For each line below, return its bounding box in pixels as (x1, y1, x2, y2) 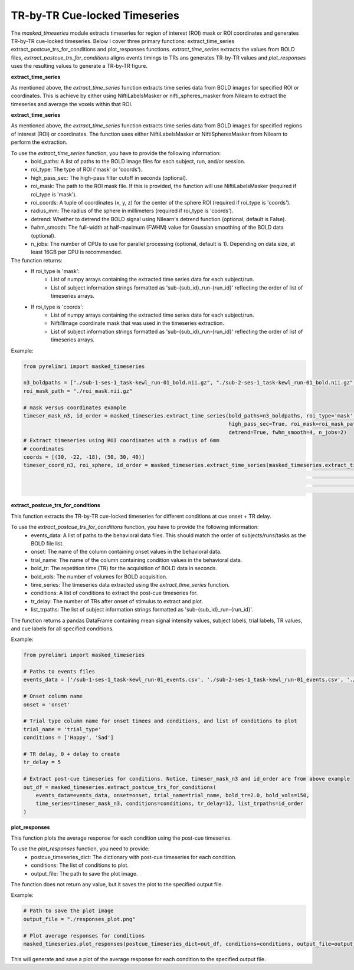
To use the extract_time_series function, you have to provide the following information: (11, 149, 221, 156)
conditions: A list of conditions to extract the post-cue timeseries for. (31, 590, 198, 597)
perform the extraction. (11, 139, 68, 146)
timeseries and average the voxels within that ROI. (11, 100, 133, 107)
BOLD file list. (31, 540, 64, 547)
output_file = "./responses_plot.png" (23, 916, 136, 922)
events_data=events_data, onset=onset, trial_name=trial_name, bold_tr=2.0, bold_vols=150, (35, 792, 310, 798)
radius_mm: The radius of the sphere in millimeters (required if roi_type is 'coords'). (31, 207, 234, 215)
